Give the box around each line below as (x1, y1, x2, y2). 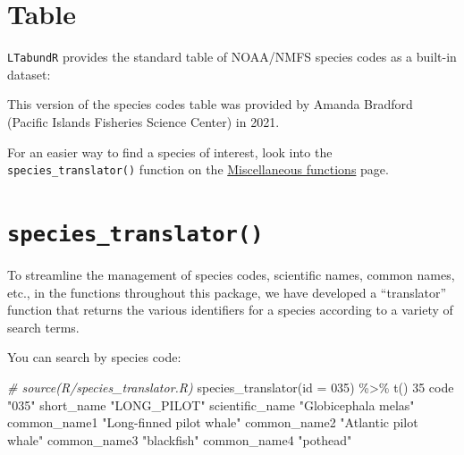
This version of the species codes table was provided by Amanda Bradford (7, 95, 413, 114)
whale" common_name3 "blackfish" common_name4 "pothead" (7, 430, 352, 449)
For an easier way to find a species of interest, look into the (7, 142, 333, 161)
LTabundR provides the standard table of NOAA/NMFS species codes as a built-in (7, 47, 457, 66)
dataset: (7, 64, 51, 83)
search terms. (7, 317, 80, 336)
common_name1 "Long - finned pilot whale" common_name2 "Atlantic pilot (7, 413, 418, 432)
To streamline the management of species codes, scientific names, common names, (7, 265, 455, 284)
